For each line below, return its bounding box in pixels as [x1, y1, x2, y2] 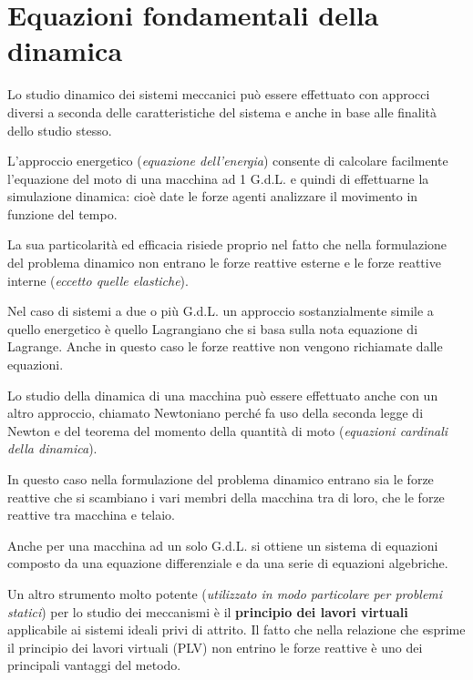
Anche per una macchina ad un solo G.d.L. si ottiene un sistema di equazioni [7, 535, 438, 554]
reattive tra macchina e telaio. [7, 505, 176, 524]
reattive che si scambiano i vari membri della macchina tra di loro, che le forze [7, 487, 445, 506]
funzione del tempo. [7, 204, 118, 223]
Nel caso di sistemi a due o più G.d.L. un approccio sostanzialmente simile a [7, 301, 434, 320]
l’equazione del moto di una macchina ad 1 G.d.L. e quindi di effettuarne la [7, 168, 429, 188]
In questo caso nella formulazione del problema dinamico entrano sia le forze [7, 470, 434, 488]
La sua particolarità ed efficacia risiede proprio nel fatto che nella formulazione [7, 235, 447, 254]
